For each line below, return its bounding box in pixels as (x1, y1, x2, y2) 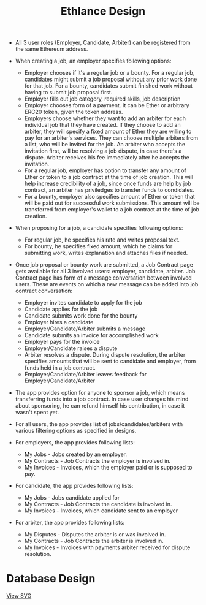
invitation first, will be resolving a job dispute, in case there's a (24, 147, 182, 154)
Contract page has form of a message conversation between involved (15, 274, 192, 281)
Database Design (6, 572, 96, 586)
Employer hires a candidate (24, 319, 94, 326)
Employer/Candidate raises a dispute (24, 344, 118, 352)
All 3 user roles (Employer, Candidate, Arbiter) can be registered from (15, 39, 191, 47)
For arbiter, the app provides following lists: (15, 519, 125, 527)
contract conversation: (15, 287, 73, 295)
